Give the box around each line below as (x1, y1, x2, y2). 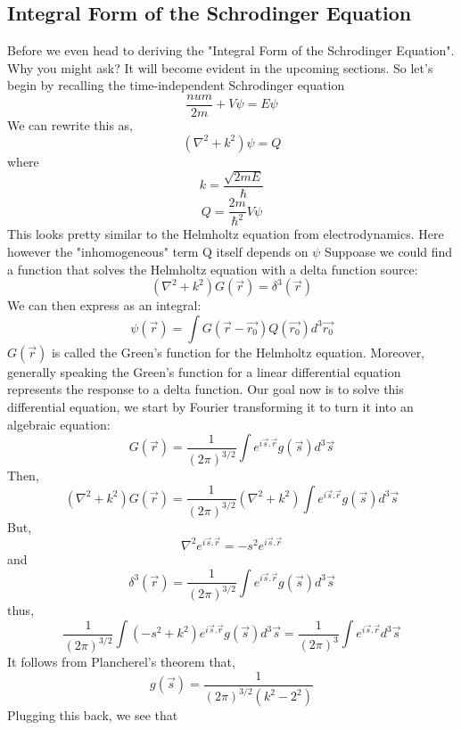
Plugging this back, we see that (7, 706, 178, 724)
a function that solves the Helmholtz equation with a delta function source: (7, 259, 418, 278)
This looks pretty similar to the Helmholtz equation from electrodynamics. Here (7, 225, 444, 243)
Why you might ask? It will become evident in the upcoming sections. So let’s (7, 58, 433, 77)
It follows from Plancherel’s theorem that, (7, 652, 235, 670)
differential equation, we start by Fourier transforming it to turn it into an (7, 398, 414, 416)
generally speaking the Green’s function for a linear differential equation (7, 362, 401, 381)
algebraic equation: (7, 414, 111, 433)
